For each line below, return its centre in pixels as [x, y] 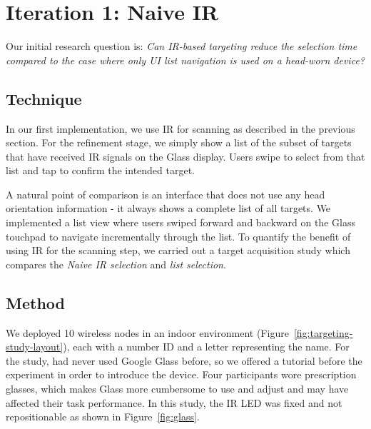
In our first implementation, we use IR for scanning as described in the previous [181, 128]
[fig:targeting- [323, 332]
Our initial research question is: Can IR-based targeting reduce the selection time [182, 46]
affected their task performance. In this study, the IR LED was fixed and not [174, 402]
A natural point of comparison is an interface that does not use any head [166, 194]
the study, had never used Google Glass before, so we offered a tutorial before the [184, 360]
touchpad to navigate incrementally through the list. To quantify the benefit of [178, 236]
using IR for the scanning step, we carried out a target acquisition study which [178, 250]
